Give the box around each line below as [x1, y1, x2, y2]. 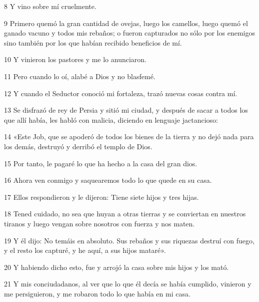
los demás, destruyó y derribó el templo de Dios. [4, 141, 152, 151]
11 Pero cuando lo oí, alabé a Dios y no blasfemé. [4, 71, 155, 81]
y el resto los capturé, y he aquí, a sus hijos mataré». [4, 245, 166, 255]
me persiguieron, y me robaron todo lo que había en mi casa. [4, 288, 190, 298]
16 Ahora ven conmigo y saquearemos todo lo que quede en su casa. [4, 175, 212, 185]
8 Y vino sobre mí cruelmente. [4, 1, 96, 11]
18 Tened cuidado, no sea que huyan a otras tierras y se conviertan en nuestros [4, 208, 246, 219]
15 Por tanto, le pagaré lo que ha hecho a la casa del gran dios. [4, 158, 197, 168]
